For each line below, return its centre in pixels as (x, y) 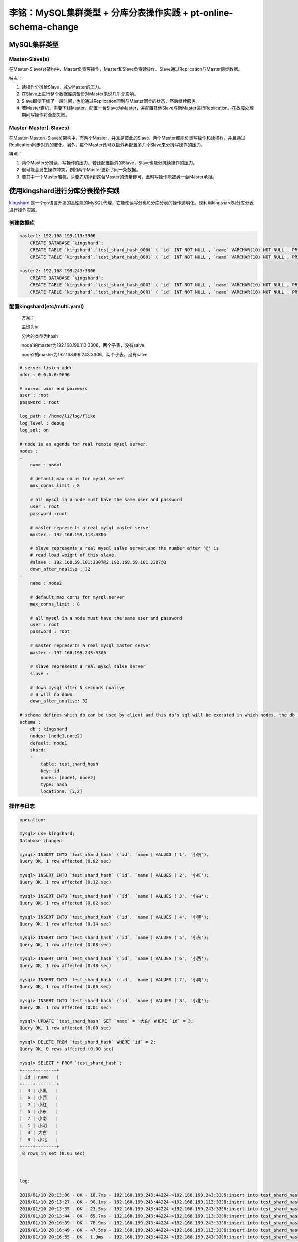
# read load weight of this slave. (73, 555)
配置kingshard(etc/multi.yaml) (47, 306)
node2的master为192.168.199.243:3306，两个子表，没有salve (84, 354)
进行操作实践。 (24, 210)
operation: (33, 819)
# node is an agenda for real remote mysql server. (84, 444)
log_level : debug (42, 423)
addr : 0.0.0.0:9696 (44, 374)
